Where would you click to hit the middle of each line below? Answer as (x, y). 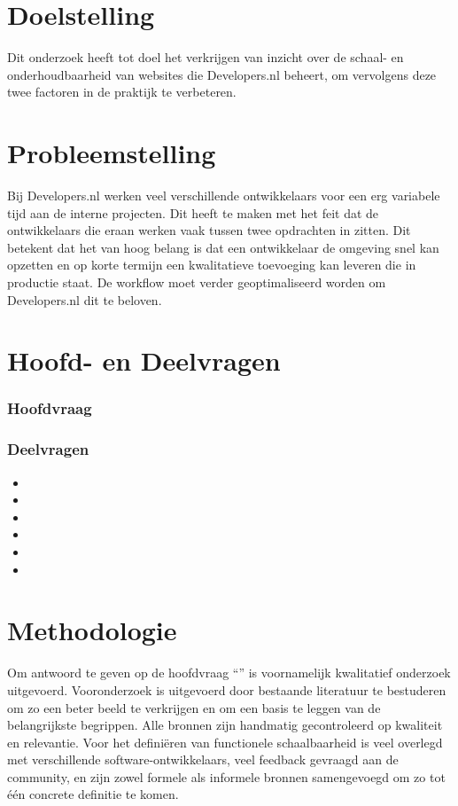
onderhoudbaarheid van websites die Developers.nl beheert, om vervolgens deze (222, 74)
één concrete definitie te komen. (93, 794)
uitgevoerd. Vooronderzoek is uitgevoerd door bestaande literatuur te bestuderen (227, 689)
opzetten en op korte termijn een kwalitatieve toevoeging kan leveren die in (212, 265)
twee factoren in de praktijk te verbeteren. (122, 92)
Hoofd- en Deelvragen (144, 360)
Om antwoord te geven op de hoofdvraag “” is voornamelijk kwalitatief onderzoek (229, 673)
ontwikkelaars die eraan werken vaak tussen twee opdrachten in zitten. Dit (209, 230)
